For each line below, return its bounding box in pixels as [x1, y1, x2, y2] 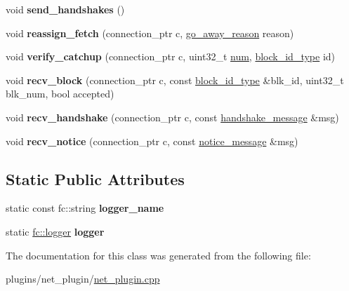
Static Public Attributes [6, 168, 185, 189]
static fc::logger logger [6, 224, 105, 238]
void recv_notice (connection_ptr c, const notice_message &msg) [6, 133, 298, 148]
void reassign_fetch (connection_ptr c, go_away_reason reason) [6, 25, 294, 40]
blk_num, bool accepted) [6, 86, 114, 101]
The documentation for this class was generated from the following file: [6, 248, 311, 262]
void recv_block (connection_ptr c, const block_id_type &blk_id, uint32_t [6, 72, 344, 87]
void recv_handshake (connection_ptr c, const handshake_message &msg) [6, 109, 339, 124]
